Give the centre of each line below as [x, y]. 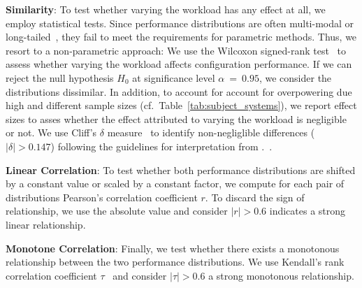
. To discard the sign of [255, 197]
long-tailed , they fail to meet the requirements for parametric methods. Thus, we [181, 37]
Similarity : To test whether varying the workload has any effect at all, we [166, 9]
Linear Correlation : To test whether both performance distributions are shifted [181, 170]
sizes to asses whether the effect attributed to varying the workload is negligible [176, 118]
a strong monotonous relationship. [281, 275]
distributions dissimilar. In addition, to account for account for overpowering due [179, 91]
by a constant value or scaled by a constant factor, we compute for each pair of [175, 183]
